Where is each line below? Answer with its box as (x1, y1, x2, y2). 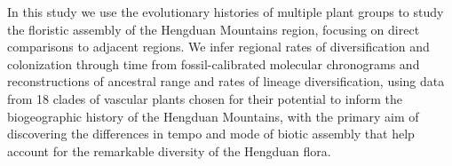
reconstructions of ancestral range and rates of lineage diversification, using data (7, 72, 445, 91)
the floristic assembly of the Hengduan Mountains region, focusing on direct (7, 20, 420, 38)
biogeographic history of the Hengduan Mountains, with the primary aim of (7, 107, 419, 125)
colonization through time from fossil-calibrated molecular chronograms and (7, 54, 420, 73)
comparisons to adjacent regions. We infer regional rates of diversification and (7, 37, 430, 56)
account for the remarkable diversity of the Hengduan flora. (7, 141, 331, 160)
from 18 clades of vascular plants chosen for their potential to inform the (7, 89, 403, 107)
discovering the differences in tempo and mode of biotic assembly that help (7, 124, 415, 143)
